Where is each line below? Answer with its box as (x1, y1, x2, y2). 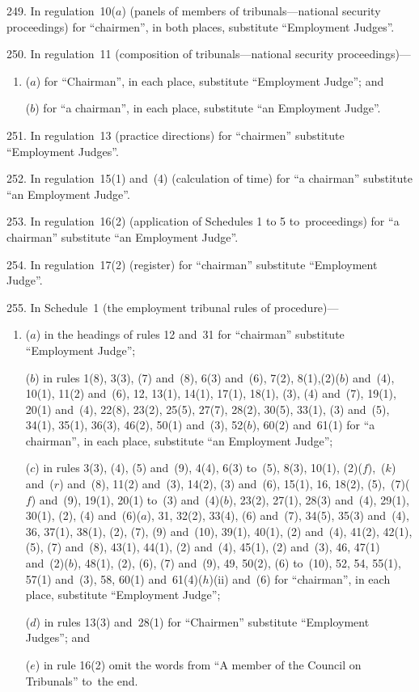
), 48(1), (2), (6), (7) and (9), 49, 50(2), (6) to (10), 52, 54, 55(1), (73, 555, 401, 572)
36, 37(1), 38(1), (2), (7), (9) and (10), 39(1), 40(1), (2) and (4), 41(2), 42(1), (25, 522, 413, 539)
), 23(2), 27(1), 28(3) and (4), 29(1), (228, 491, 409, 508)
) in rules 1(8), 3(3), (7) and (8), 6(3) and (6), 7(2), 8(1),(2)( (35, 369, 340, 386)
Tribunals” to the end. (25, 672, 138, 689)
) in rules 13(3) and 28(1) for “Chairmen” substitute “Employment (36, 613, 370, 630)
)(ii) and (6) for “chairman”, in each (209, 570, 391, 587)
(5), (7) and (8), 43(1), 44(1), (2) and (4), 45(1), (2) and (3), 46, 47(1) (25, 538, 380, 555)
